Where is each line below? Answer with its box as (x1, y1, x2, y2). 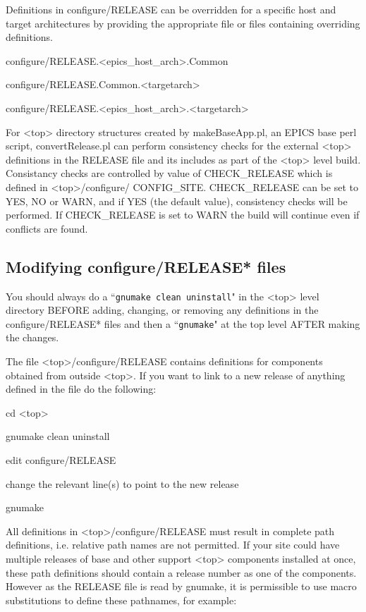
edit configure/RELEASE (6, 452, 116, 467)
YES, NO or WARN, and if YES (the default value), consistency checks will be (6, 193, 348, 208)
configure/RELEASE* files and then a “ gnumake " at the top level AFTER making (6, 316, 360, 331)
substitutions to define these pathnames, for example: (6, 592, 237, 607)
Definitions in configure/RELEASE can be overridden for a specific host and (6, 2, 336, 16)
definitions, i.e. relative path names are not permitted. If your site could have (6, 537, 340, 552)
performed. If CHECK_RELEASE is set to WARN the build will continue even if (6, 207, 360, 222)
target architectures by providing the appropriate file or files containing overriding (6, 16, 360, 30)
